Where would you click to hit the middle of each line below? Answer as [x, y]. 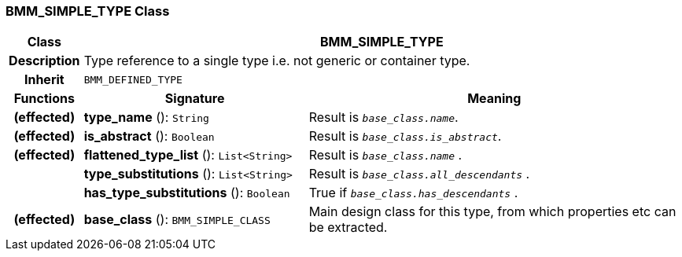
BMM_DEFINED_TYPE [133, 79]
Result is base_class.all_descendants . [419, 174]
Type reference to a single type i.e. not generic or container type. [277, 61]
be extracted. [348, 228]
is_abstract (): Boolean [149, 136]
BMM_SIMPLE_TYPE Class [88, 11]
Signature [195, 99]
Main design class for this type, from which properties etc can [492, 212]
